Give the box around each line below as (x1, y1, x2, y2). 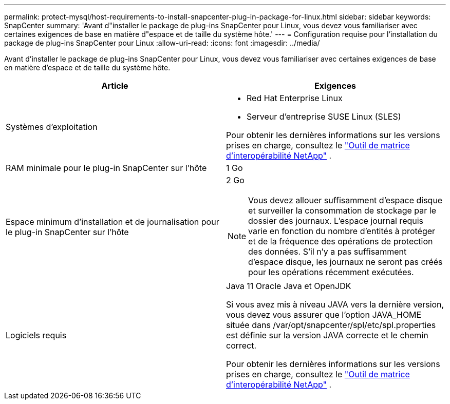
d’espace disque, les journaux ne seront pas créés (248, 257, 443, 267)
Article (101, 81, 128, 91)
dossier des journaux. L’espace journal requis (248, 216, 424, 226)
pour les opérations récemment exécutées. (248, 267, 414, 277)
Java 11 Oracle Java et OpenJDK (226, 281, 351, 291)
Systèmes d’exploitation (6, 122, 98, 132)
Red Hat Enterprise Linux (247, 93, 343, 103)
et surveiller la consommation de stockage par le (248, 205, 436, 216)
